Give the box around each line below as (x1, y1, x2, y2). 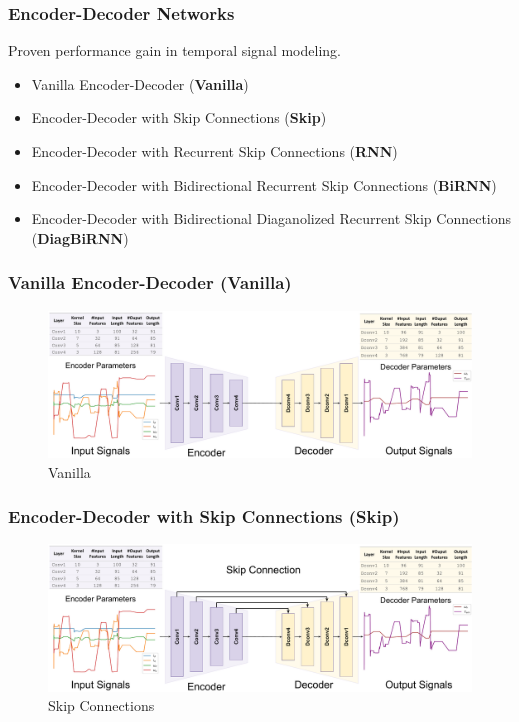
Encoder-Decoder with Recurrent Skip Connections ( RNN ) (31, 141, 398, 161)
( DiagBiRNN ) (31, 227, 129, 248)
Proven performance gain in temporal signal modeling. (8, 40, 341, 61)
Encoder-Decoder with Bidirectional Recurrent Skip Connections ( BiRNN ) (31, 174, 497, 195)
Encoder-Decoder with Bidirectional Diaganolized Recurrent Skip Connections (31, 208, 512, 229)
